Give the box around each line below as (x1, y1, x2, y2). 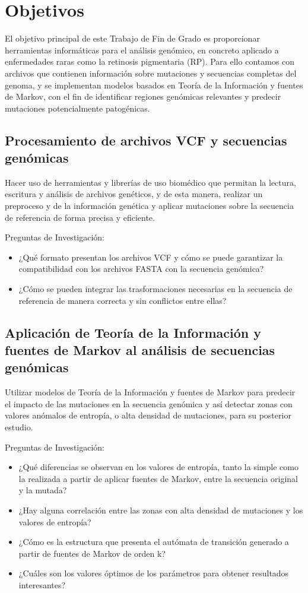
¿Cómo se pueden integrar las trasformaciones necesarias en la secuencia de (18, 283, 293, 295)
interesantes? (18, 578, 66, 591)
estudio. (5, 420, 33, 433)
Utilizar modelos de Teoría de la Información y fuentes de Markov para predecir (5, 386, 296, 398)
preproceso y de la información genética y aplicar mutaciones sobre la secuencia (5, 199, 294, 212)
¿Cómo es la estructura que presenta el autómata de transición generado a (18, 535, 289, 548)
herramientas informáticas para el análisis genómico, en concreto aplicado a (5, 43, 279, 56)
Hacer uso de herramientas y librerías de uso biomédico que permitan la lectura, (5, 176, 296, 188)
